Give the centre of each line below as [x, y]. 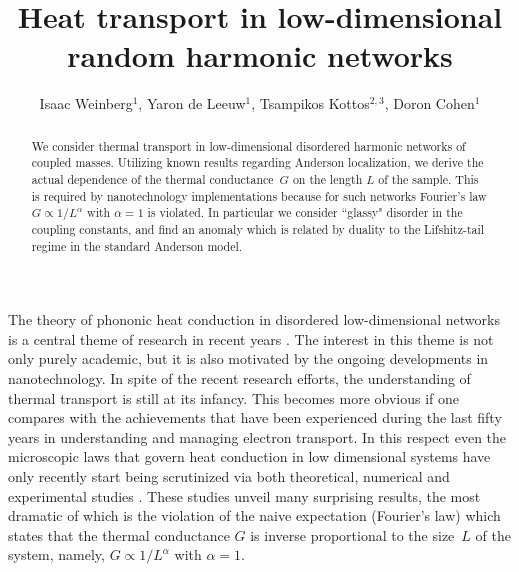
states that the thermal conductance [119, 534]
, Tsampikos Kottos [310, 103]
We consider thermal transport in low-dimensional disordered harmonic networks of [248, 145]
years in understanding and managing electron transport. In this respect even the [257, 436]
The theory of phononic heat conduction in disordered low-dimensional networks [254, 319]
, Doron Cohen [429, 103]
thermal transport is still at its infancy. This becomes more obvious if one [234, 397]
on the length [327, 179]
